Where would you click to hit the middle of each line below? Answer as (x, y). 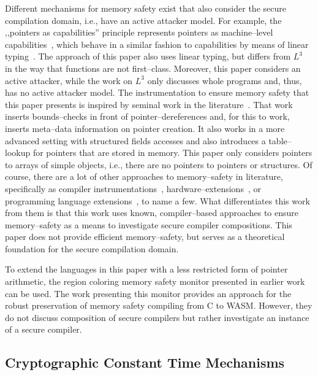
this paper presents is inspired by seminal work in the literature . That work (149, 104)
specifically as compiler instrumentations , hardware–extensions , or (133, 188)
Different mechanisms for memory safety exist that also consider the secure (146, 8)
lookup (18, 153)
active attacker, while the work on (69, 80)
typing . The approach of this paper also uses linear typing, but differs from (148, 56)
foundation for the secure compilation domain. (92, 248)
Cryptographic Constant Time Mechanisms (145, 362)
